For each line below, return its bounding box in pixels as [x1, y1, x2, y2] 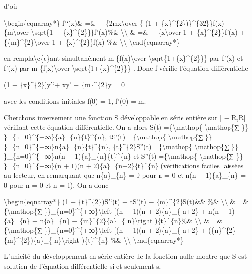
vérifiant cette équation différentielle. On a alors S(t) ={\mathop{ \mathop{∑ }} [4, 122, 249, 132]
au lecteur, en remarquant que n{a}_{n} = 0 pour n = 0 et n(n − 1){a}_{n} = [4, 170, 246, 180]
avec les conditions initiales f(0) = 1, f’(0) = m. [4, 96, 146, 106]
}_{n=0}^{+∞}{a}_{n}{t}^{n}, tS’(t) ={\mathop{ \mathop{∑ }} [4, 131, 212, 141]
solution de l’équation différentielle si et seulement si [4, 261, 161, 271]
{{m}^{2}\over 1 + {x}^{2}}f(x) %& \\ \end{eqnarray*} [4, 36, 180, 47]
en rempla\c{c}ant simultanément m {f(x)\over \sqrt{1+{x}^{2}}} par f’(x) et [4, 53, 243, 63]
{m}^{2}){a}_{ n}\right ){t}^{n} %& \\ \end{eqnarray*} [4, 234, 183, 245]
